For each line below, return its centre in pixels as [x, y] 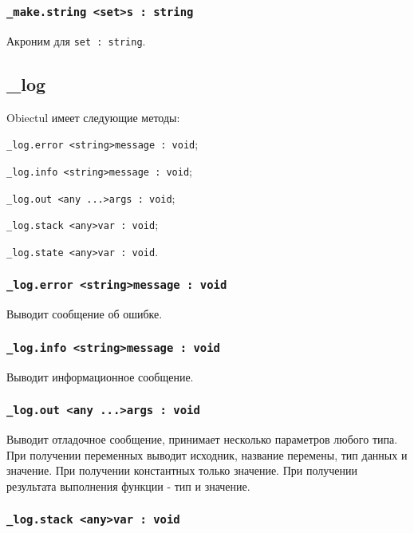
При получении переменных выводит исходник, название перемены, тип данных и [207, 454]
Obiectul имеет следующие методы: [93, 117]
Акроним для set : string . [76, 40]
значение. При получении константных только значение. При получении [182, 470]
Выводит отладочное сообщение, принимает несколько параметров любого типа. [202, 439]
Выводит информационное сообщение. [100, 376]
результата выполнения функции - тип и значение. [128, 486]
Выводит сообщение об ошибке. [85, 314]
